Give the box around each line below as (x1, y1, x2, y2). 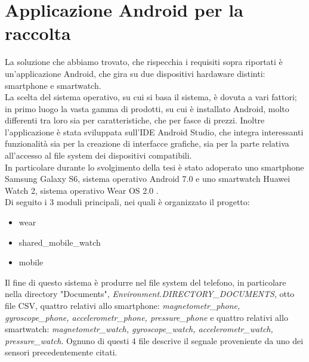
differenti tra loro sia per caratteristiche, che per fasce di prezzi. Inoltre (5, 114, 265, 126)
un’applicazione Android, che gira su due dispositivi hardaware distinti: (5, 67, 265, 79)
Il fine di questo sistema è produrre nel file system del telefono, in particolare (5, 276, 286, 288)
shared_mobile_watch (18, 236, 101, 248)
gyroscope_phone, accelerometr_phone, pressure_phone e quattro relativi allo (5, 311, 288, 323)
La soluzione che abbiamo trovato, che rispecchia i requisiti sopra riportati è (5, 55, 283, 68)
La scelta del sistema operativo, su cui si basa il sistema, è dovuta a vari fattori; (5, 91, 297, 103)
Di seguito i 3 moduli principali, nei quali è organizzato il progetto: (5, 196, 250, 208)
